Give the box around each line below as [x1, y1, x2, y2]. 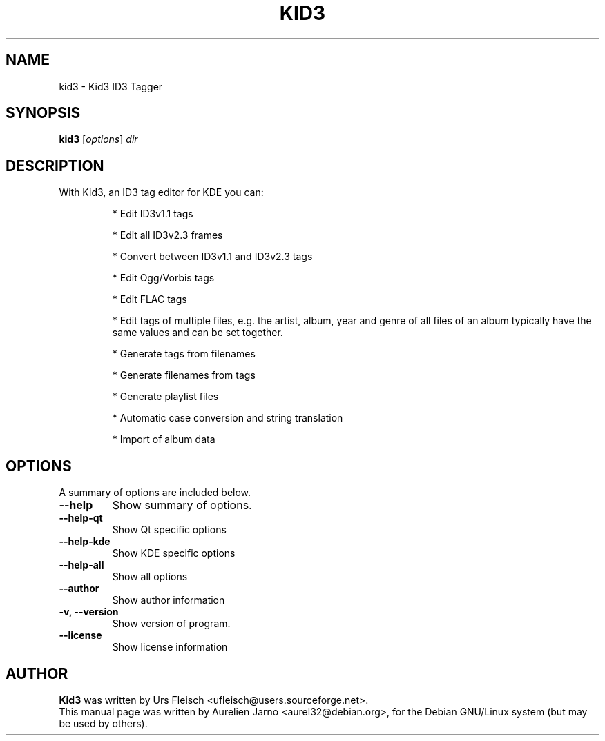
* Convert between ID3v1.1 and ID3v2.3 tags [112, 250, 313, 263]
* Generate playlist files [112, 391, 219, 403]
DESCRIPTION [6, 157, 104, 175]
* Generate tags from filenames [112, 348, 256, 360]
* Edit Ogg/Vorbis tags [112, 272, 215, 284]
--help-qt [59, 512, 103, 524]
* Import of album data [112, 433, 215, 446]
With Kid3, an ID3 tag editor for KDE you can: [59, 186, 264, 199]
